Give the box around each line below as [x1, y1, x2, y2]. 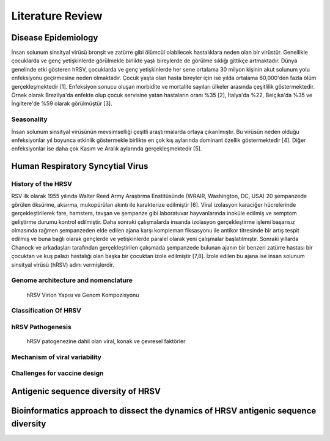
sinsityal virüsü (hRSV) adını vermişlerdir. [11, 261, 114, 269]
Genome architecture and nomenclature [11, 276, 133, 284]
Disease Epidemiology [11, 32, 98, 43]
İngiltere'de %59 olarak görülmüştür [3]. [11, 100, 112, 107]
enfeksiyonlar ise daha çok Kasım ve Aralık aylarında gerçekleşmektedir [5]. [11, 145, 202, 152]
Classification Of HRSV [11, 306, 82, 315]
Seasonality [11, 115, 48, 124]
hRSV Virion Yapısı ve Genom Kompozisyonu [26, 291, 139, 298]
